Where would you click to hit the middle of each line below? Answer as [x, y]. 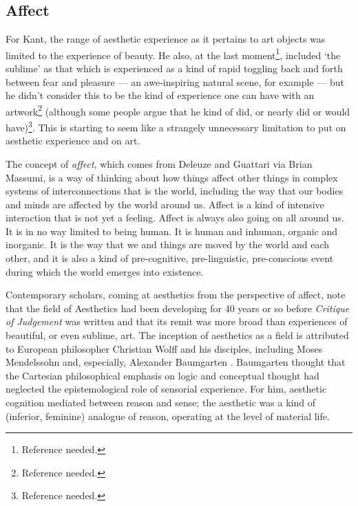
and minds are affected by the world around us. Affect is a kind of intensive [165, 204]
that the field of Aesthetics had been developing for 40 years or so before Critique [178, 308]
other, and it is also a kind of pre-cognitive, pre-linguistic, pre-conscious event [170, 258]
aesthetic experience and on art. [73, 141]
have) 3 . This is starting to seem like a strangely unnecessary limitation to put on [176, 126]
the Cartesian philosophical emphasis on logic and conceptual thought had [162, 375]
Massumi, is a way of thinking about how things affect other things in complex [172, 177]
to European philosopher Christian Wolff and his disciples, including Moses [164, 348]
